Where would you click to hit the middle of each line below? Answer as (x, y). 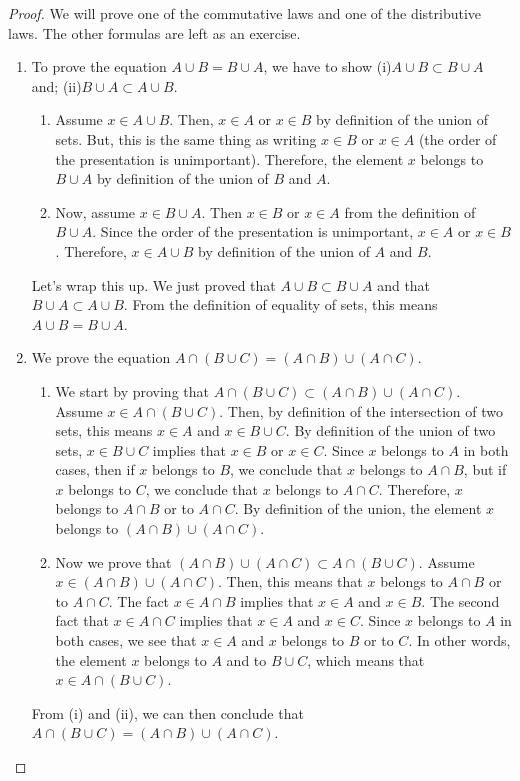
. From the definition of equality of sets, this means (280, 304)
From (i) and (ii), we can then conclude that (167, 712)
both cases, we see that (126, 640)
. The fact (139, 600)
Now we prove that (113, 561)
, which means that (366, 659)
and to (246, 659)
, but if (485, 469)
